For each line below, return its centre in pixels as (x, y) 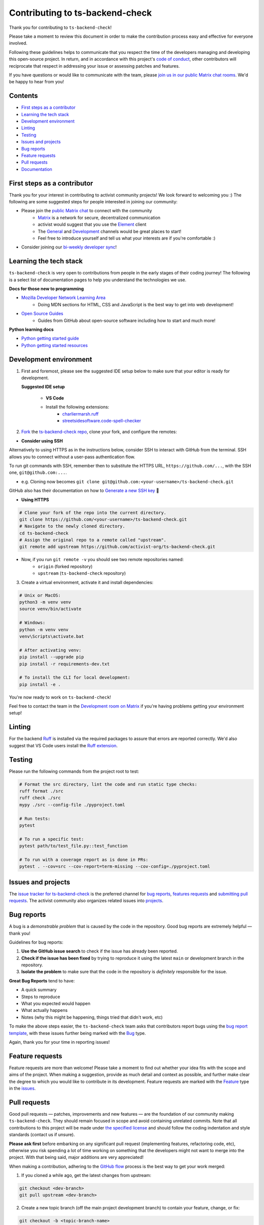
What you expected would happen (56, 1004)
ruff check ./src (40, 798)
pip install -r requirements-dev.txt (65, 664)
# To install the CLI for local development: (75, 678)
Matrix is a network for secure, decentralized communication (99, 218)
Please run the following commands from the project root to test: (74, 771)
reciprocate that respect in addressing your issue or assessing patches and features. (95, 66)
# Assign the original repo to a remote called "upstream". (93, 540)
